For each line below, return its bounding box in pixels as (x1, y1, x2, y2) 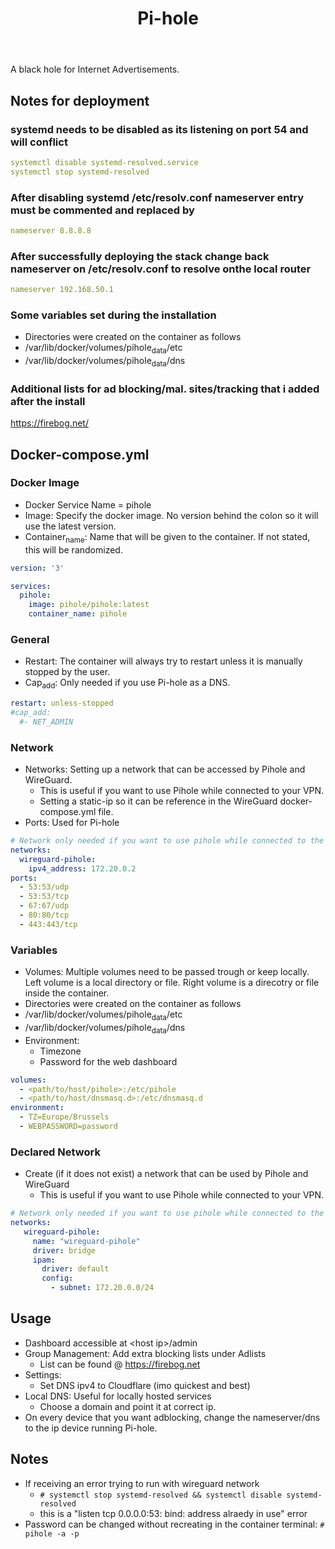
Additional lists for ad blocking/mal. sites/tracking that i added (10, 382, 320, 396)
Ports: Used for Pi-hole (24, 817, 120, 829)
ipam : (32, 1255, 56, 1265)
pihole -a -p (24, 1528, 80, 1539)
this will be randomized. (24, 543, 123, 556)
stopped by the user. (24, 666, 111, 678)
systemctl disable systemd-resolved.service (10, 157, 199, 167)
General (10, 632, 50, 646)
